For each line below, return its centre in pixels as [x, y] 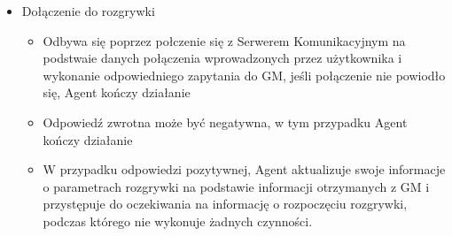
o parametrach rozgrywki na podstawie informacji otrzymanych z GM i [236, 186]
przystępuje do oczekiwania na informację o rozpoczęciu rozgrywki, [225, 204]
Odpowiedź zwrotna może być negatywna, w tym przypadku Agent [225, 122]
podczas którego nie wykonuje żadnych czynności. [178, 221]
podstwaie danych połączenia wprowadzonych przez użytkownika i [222, 58]
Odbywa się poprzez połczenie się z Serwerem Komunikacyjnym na [224, 40]
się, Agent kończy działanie [117, 92]
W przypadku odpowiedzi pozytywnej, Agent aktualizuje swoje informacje [244, 169]
